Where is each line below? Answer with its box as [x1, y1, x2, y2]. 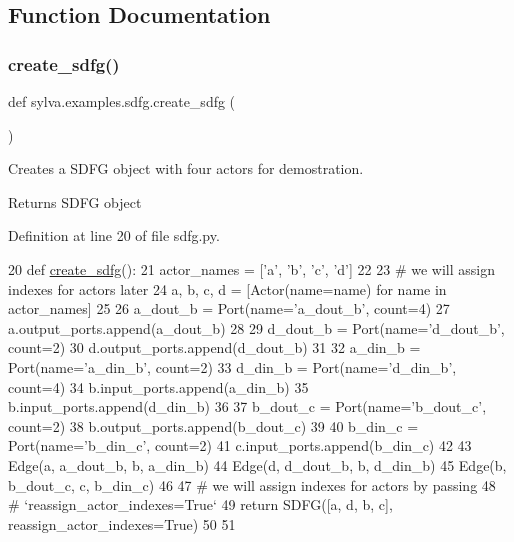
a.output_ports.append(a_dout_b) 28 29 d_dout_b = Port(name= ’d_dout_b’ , [8, 317, 505, 338]
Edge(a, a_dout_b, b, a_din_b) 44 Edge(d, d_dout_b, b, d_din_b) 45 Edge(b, [8, 454, 507, 475]
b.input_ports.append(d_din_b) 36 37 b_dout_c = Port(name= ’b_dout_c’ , [8, 396, 487, 417]
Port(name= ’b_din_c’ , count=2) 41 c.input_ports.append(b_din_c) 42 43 [8, 435, 472, 456]
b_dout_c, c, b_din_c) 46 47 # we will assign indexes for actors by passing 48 [8, 474, 496, 495]
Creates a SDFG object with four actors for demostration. [8, 158, 364, 179]
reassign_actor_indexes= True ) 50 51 [8, 513, 236, 534]
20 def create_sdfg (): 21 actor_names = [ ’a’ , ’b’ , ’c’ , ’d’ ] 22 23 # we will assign [8, 258, 495, 279]
